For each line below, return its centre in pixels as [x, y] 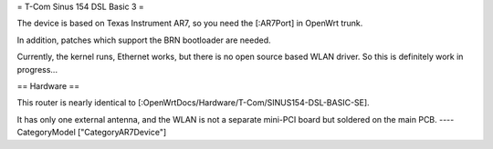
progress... [37, 69]
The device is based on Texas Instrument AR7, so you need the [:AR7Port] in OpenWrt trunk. [190, 24]
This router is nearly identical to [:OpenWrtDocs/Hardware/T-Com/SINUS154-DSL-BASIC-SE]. [193, 103]
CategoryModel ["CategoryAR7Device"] [92, 133]
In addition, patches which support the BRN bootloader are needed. [144, 40]
